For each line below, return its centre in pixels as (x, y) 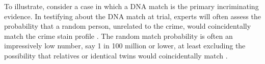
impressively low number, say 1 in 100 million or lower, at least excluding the (125, 46)
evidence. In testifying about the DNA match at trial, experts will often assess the (132, 16)
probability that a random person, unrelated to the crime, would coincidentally (128, 26)
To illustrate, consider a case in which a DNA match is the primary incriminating (131, 6)
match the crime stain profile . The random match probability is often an (118, 36)
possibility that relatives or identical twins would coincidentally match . (116, 55)
